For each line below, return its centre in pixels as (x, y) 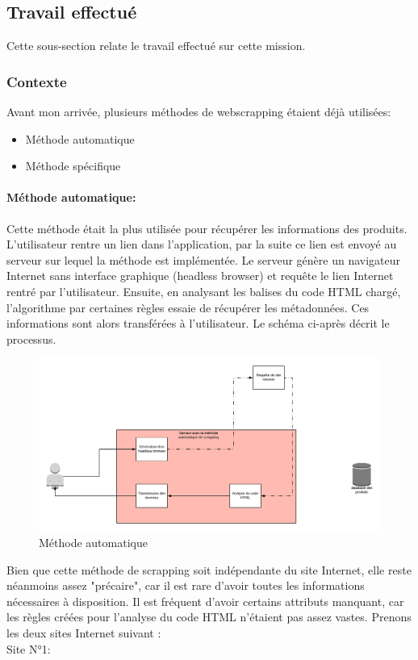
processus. (31, 338)
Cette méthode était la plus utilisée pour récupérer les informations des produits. (207, 228)
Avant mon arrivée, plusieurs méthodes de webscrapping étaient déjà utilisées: (199, 112)
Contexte (37, 81)
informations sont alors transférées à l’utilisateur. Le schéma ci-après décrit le (198, 323)
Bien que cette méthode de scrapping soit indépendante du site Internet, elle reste (209, 569)
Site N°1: (29, 648)
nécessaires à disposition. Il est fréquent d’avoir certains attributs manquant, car (205, 601)
